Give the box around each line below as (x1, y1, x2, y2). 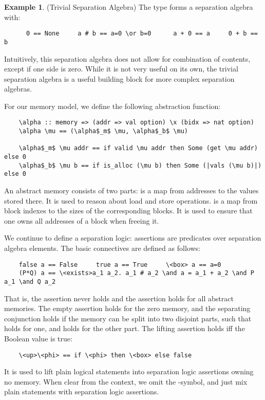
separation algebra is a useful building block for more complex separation (4, 73, 235, 84)
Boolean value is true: (4, 333, 72, 343)
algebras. (4, 83, 32, 94)
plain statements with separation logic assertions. (4, 386, 159, 397)
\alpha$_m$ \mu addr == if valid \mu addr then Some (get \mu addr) (18, 144, 258, 152)
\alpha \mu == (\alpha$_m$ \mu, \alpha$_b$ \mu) (18, 128, 188, 135)
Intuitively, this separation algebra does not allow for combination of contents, (4, 53, 251, 64)
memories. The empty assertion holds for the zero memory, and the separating (4, 303, 251, 314)
